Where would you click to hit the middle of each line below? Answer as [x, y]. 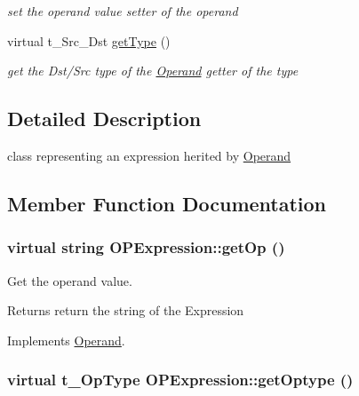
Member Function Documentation [167, 203]
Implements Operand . [66, 340]
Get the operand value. [70, 280]
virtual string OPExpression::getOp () [146, 247]
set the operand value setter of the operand [123, 11]
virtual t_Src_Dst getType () [89, 40]
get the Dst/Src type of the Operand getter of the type [153, 71]
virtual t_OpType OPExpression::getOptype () [180, 380]
